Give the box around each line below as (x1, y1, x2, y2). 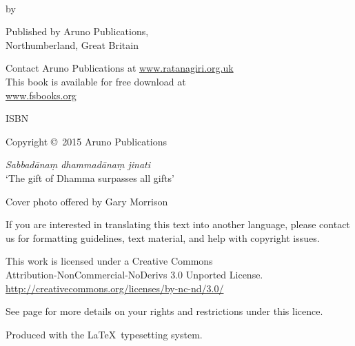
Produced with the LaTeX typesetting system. (6, 327, 203, 341)
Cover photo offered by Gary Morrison (6, 194, 168, 208)
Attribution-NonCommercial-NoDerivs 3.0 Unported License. (6, 267, 263, 281)
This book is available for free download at (6, 74, 186, 88)
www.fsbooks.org (6, 88, 77, 102)
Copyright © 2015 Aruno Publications (6, 134, 167, 148)
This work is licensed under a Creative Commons (6, 254, 213, 268)
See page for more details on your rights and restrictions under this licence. (6, 304, 323, 318)
